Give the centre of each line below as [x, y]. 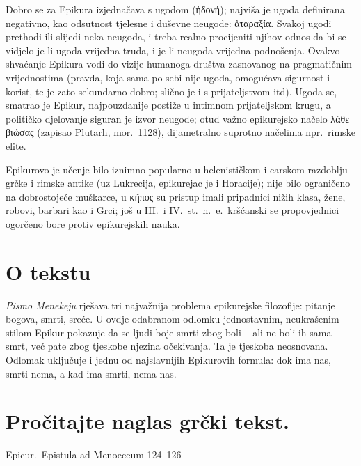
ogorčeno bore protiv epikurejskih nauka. [93, 223]
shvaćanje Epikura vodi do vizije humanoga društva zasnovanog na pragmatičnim [179, 64]
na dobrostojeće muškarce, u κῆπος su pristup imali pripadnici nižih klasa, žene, [176, 196]
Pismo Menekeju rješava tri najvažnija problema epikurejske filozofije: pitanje [170, 305]
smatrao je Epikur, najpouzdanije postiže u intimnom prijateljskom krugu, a [168, 105]
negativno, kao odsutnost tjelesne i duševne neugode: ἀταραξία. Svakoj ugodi [169, 23]
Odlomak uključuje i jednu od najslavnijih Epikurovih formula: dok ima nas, [168, 359]
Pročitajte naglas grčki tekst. [147, 421]
